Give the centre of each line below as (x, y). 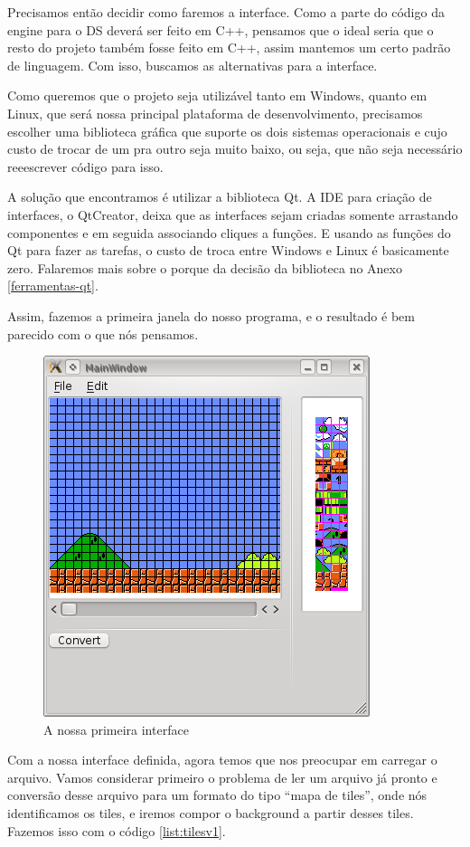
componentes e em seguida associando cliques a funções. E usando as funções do (229, 232)
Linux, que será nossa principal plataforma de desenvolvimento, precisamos (215, 113)
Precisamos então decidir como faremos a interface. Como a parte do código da (226, 12)
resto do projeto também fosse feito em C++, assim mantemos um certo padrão (229, 48)
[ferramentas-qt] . (53, 286)
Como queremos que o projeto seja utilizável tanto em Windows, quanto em (217, 95)
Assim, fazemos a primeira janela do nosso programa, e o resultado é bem (211, 315)
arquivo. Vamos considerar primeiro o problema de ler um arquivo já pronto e (222, 777)
